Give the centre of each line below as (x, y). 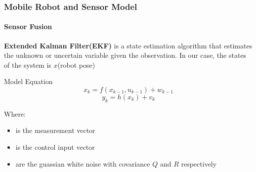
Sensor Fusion (28, 26)
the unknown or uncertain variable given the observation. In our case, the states (125, 55)
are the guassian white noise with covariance (83, 163)
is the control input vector (55, 147)
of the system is (28, 64)
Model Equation (28, 81)
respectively (199, 163)
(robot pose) (76, 64)
